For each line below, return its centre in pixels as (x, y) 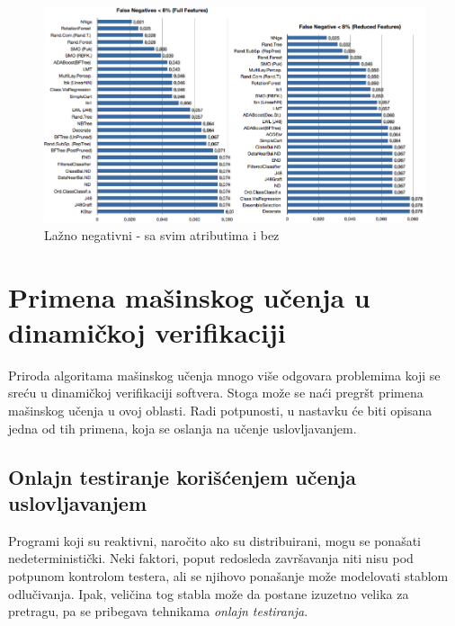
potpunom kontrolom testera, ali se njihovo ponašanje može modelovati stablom (228, 576)
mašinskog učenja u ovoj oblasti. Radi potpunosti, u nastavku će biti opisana (220, 411)
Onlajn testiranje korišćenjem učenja (183, 476)
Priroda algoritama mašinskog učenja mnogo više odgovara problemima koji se (224, 375)
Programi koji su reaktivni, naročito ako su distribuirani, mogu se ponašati (214, 540)
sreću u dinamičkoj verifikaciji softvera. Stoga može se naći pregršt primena (216, 393)
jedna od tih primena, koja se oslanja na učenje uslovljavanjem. (183, 428)
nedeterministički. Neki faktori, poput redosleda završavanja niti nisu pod (211, 558)
